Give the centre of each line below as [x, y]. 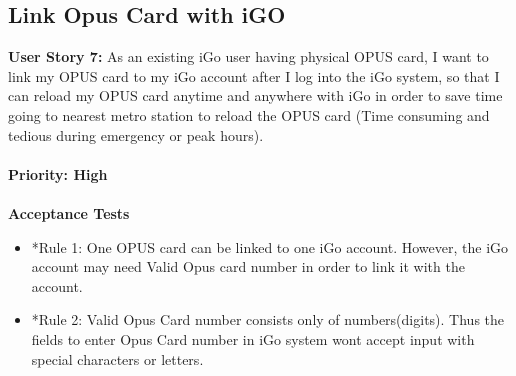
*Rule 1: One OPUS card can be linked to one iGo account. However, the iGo [270, 246]
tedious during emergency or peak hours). [136, 134]
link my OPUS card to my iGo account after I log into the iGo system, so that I [254, 75]
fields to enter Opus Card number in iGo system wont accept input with [253, 338]
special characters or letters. [117, 358]
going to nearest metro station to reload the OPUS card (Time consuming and [249, 114]
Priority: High [58, 173]
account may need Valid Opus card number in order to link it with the [248, 266]
